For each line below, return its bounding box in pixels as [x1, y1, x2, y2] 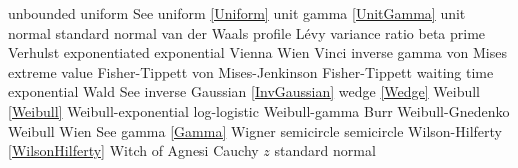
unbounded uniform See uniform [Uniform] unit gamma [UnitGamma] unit [8, 3, 466, 23]
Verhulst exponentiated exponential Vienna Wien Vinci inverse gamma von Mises [8, 42, 507, 63]
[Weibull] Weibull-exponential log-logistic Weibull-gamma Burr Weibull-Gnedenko [8, 100, 510, 121]
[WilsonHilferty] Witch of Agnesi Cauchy [8, 140, 259, 161]
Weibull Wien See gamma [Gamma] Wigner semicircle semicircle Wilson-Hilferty [8, 120, 502, 141]
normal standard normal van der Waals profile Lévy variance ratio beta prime [8, 22, 486, 43]
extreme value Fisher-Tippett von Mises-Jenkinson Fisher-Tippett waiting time [8, 61, 494, 82]
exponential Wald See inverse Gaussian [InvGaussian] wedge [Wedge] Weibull [8, 81, 481, 102]
